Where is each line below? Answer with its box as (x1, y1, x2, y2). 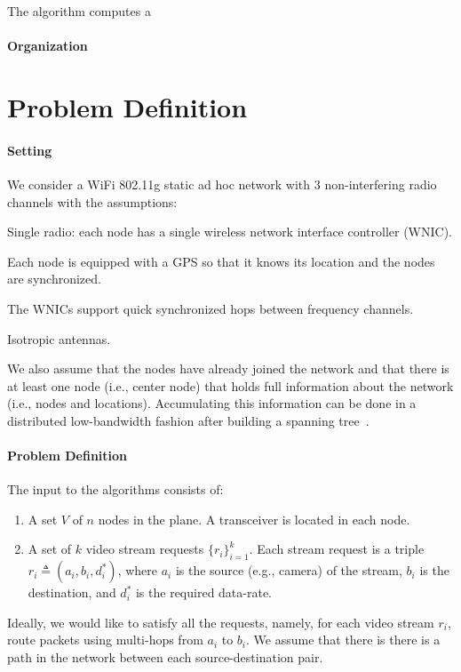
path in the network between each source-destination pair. (7, 648, 323, 667)
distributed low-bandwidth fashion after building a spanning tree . (7, 411, 370, 429)
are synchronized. (7, 269, 101, 288)
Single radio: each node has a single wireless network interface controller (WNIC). (7, 222, 453, 241)
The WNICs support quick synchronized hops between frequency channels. (7, 299, 414, 317)
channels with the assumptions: (7, 192, 178, 211)
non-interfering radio (324, 174, 437, 193)
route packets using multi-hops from (7, 630, 203, 649)
